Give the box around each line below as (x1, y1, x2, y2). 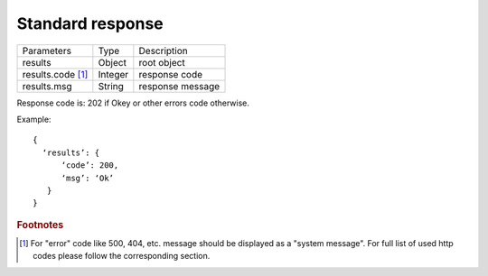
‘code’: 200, (61, 161, 119, 170)
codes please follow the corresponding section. (33, 251, 211, 262)
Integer (98, 68, 129, 80)
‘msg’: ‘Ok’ (61, 172, 115, 183)
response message (138, 79, 221, 92)
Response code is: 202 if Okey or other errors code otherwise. (16, 97, 250, 108)
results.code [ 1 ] (22, 68, 89, 80)
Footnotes (16, 218, 64, 231)
